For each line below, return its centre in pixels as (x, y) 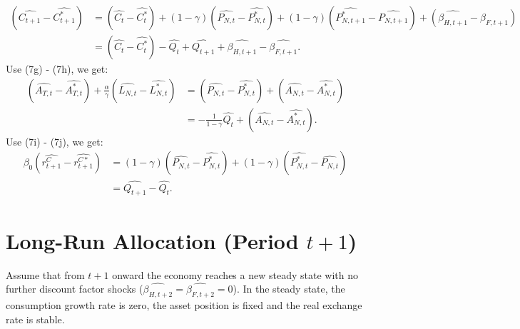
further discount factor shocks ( (75, 289)
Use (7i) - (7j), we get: (55, 141)
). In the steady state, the (289, 289)
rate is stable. (35, 319)
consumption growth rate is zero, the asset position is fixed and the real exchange (184, 305)
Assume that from (45, 274)
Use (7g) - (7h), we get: (57, 69)
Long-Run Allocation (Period (152, 240)
